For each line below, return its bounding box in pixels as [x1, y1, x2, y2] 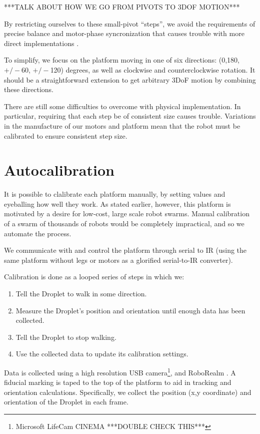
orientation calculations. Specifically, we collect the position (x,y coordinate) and [4, 386, 251, 397]
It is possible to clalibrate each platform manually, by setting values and [4, 189, 225, 199]
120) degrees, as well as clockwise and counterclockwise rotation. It [50, 64, 255, 75]
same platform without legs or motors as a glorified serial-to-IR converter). [4, 254, 233, 265]
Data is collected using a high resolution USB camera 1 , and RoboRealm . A [4, 365, 236, 377]
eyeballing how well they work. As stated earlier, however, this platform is [4, 198, 231, 209]
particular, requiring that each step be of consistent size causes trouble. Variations [4, 111, 256, 121]
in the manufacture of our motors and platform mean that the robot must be [4, 120, 240, 131]
